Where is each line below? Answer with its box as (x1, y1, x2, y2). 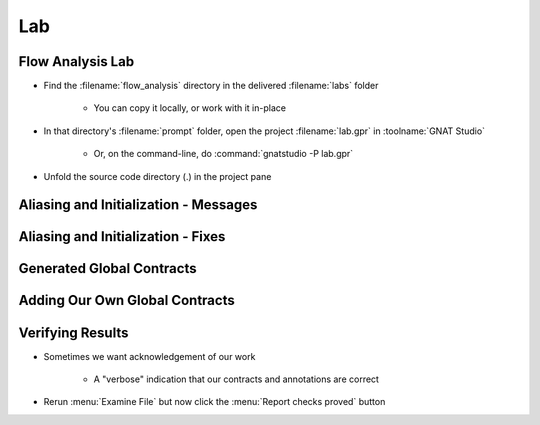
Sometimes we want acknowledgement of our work (43, 350, 256, 362)
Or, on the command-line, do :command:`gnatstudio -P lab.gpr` (93, 148, 354, 160)
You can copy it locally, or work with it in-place (93, 102, 287, 114)
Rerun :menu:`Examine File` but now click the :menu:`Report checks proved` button (43, 396, 386, 408)
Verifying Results (18, 324, 129, 341)
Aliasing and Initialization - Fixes (18, 228, 226, 245)
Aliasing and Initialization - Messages (18, 196, 258, 214)
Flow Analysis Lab (18, 53, 135, 70)
